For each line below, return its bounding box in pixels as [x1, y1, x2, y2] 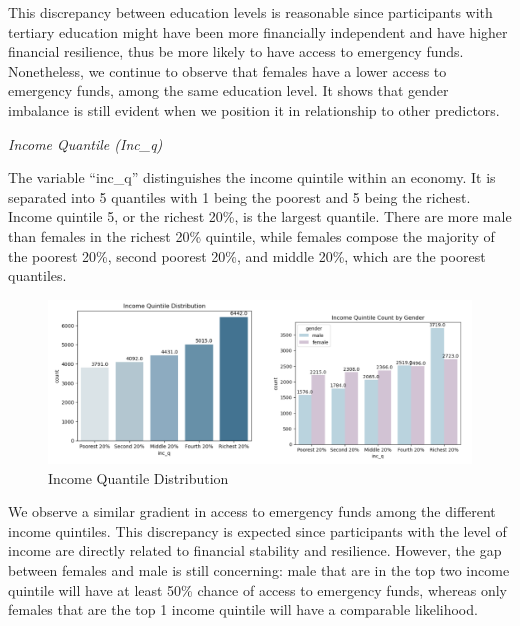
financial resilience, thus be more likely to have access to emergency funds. [8, 41, 464, 62]
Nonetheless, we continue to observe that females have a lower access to [8, 60, 447, 81]
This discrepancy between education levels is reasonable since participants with [8, 2, 493, 22]
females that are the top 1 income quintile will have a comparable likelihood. [8, 599, 478, 620]
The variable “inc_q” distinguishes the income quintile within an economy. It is [8, 167, 496, 188]
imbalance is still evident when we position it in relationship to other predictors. [8, 99, 500, 120]
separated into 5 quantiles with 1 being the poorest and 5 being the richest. [8, 186, 471, 207]
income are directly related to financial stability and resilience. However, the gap [8, 540, 502, 561]
